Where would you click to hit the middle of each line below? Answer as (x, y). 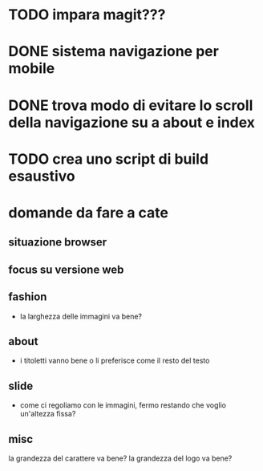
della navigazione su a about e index (131, 122)
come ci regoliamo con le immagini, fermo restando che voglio (123, 405)
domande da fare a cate (88, 212)
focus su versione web (66, 269)
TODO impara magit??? (87, 15)
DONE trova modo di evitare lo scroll (131, 105)
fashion (28, 297)
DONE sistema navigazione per (113, 52)
